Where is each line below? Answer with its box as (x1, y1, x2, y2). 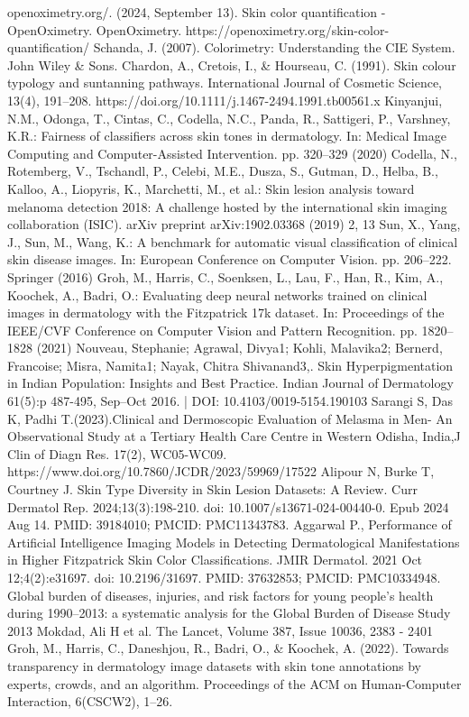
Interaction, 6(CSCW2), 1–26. (7, 692, 173, 711)
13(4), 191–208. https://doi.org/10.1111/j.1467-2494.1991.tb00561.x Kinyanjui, (7, 90, 443, 109)
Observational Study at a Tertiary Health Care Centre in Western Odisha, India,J (7, 427, 461, 446)
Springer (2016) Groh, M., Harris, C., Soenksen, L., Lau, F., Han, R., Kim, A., (7, 267, 444, 286)
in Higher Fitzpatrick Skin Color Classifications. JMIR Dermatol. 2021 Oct (7, 550, 423, 569)
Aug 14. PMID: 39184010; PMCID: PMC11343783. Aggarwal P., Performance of (7, 515, 452, 534)
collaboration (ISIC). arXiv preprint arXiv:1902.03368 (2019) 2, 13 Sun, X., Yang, (7, 215, 461, 234)
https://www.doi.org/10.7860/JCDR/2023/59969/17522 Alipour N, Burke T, (7, 462, 435, 481)
